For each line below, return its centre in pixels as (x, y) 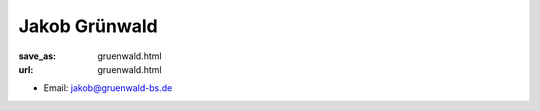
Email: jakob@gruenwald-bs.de (108, 88)
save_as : (37, 56)
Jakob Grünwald (88, 26)
